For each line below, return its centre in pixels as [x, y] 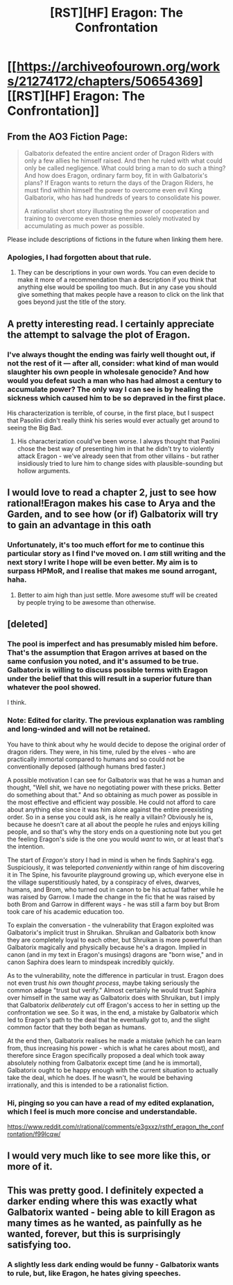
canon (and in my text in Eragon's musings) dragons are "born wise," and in [115, 954]
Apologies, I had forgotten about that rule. [79, 257]
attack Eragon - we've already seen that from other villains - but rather [118, 456]
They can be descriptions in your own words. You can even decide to [116, 272]
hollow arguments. [44, 470]
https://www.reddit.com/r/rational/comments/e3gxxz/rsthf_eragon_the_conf [115, 1127]
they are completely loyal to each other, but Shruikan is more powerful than [114, 940]
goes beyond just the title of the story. [71, 302]
